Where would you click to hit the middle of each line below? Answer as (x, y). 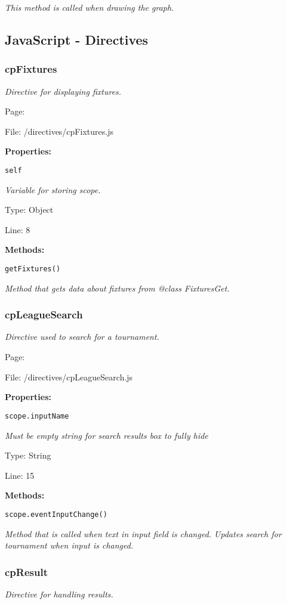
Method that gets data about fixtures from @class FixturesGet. (117, 288)
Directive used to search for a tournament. (82, 337)
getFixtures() (33, 269)
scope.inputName (37, 416)
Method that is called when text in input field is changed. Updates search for (143, 533)
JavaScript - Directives (77, 39)
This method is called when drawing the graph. (90, 7)
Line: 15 (20, 475)
